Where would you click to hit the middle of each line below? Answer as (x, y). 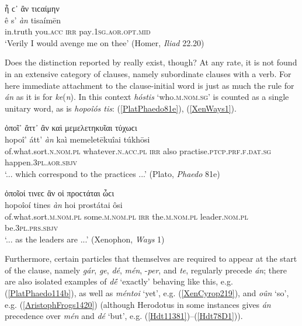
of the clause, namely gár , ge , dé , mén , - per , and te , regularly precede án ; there (146, 270)
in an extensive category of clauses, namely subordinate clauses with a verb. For (148, 73)
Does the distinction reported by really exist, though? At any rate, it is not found (151, 62)
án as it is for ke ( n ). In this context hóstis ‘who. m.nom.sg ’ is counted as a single (147, 97)
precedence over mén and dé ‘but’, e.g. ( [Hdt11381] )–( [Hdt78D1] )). (124, 316)
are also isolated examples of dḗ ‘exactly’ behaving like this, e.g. (119, 281)
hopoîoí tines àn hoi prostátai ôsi (64, 204)
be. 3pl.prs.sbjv (32, 228)
